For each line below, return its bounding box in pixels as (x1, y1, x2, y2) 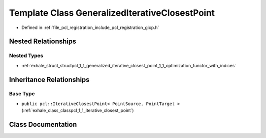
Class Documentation (9, 120, 77, 129)
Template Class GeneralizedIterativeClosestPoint (9, 7, 215, 18)
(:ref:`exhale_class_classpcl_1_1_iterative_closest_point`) (21, 108, 134, 113)
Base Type (9, 90, 35, 97)
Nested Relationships (9, 37, 76, 46)
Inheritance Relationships (9, 75, 90, 83)
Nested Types (9, 52, 44, 59)
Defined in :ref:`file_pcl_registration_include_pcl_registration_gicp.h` (21, 25, 160, 30)
